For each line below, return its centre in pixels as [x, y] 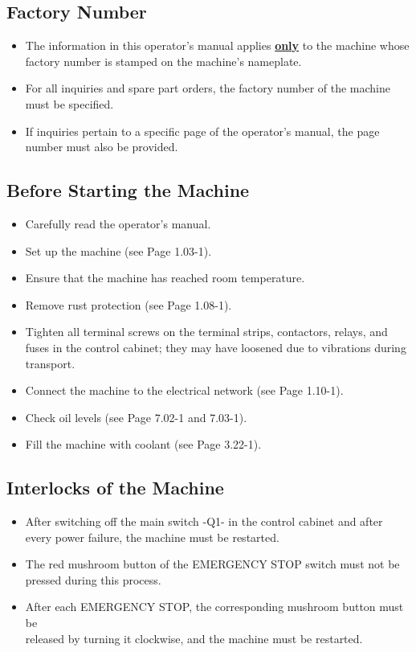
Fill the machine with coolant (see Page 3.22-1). [143, 444]
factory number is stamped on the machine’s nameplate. [163, 61]
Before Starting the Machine [128, 190]
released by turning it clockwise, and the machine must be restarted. [194, 638]
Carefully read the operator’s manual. [118, 223]
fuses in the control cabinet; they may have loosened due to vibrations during [216, 347]
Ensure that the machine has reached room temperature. [165, 278]
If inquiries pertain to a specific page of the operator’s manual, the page [202, 131]
